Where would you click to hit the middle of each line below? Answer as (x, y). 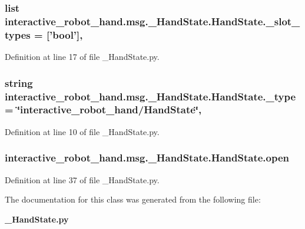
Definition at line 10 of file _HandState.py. (82, 131)
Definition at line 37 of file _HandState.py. (82, 179)
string (19, 82)
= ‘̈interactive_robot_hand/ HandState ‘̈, (103, 110)
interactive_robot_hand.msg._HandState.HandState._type (150, 96)
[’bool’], (64, 34)
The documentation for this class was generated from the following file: (133, 199)
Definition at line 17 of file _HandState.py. (82, 57)
